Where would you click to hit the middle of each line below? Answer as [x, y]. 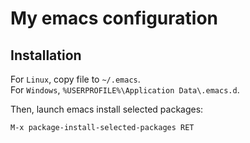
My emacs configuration [114, 18]
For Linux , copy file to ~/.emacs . [75, 79]
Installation [46, 55]
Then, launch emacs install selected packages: [107, 109]
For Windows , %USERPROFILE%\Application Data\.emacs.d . [125, 90]
